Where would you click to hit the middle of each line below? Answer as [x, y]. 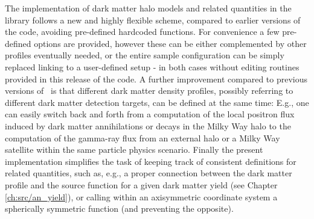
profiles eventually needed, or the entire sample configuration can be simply [145, 55]
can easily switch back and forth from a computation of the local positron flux [150, 114]
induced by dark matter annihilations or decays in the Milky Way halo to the [148, 125]
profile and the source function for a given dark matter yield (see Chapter [141, 184]
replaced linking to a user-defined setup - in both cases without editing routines [152, 66]
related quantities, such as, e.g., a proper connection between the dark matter [149, 173]
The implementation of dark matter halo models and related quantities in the [148, 8]
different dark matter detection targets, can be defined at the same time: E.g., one [157, 102]
